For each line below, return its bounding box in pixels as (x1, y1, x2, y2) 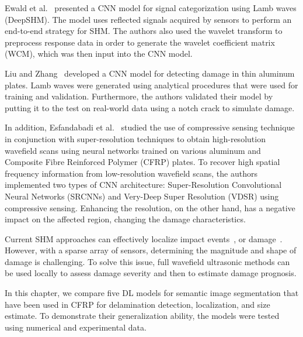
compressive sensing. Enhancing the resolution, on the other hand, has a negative (5, 201, 295, 214)
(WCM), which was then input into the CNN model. (5, 47, 193, 60)
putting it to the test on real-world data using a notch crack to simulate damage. (5, 101, 295, 114)
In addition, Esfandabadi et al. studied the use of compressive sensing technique (5, 121, 295, 133)
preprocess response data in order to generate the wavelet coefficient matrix (5, 36, 275, 48)
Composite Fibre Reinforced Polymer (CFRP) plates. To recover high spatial (5, 156, 280, 168)
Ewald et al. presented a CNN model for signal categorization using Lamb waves (5, 2, 297, 13)
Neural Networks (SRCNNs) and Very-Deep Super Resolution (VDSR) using (5, 190, 279, 202)
